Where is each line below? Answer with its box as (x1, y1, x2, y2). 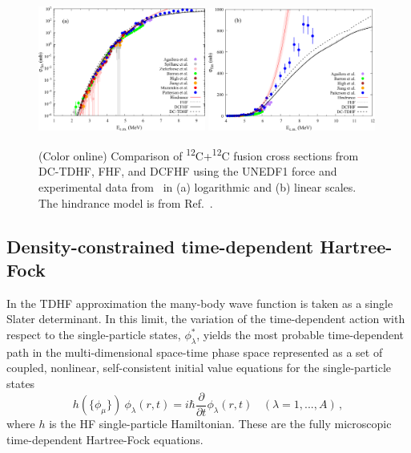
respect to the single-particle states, (6, 326, 181, 342)
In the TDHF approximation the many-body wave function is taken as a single (6, 294, 393, 311)
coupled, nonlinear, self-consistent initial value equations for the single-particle (6, 359, 392, 376)
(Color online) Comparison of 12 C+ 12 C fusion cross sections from (38, 145, 359, 164)
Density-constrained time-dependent (6, 233, 314, 258)
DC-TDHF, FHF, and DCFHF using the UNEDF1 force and (38, 163, 337, 180)
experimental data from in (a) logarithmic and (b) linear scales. (38, 179, 357, 196)
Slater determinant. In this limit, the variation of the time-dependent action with (6, 310, 405, 327)
